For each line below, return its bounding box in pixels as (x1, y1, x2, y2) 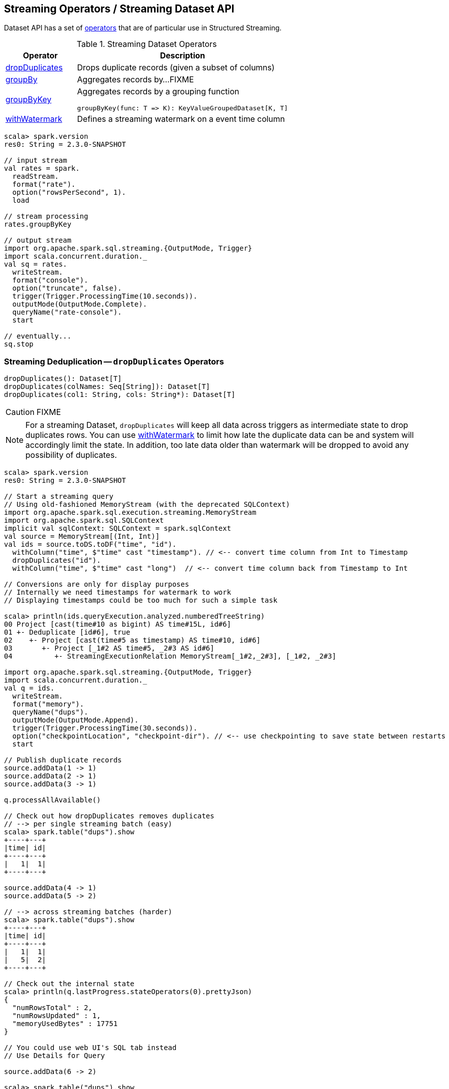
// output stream (4, 236, 71, 245)
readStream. (12, 172, 59, 181)
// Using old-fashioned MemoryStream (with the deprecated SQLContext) (4, 500, 290, 509)
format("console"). (12, 276, 88, 285)
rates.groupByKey (4, 220, 71, 229)
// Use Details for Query (4, 1052, 105, 1060)
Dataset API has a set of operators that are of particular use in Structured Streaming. (4, 23, 282, 32)
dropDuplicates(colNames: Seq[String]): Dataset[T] (4, 382, 211, 391)
